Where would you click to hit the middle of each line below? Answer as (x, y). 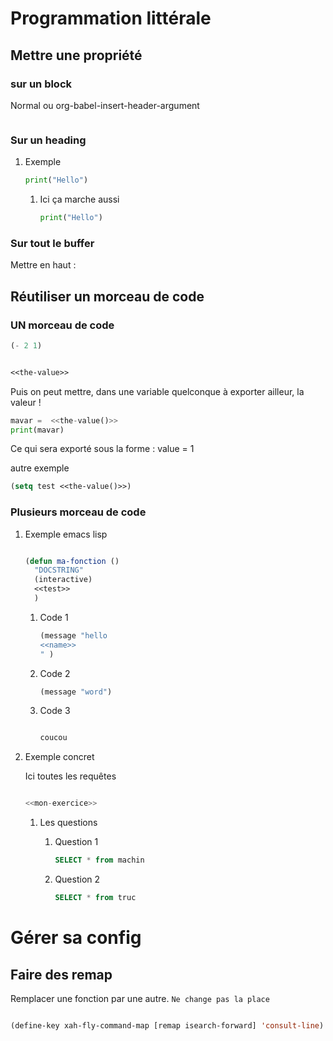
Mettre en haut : (43, 265)
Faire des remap (61, 974)
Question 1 (76, 842)
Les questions (68, 823)
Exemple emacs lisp (66, 534)
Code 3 (55, 711)
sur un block (41, 84)
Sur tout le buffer (52, 243)
